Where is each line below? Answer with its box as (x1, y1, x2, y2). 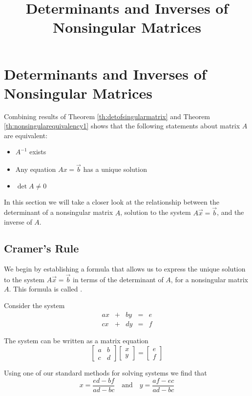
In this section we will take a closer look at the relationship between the (4, 196, 219, 207)
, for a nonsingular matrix (170, 274, 248, 284)
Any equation (15, 164, 56, 174)
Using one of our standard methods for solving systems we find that (4, 368, 207, 378)
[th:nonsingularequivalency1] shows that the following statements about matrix (4, 121, 240, 131)
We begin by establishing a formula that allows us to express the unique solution (4, 264, 246, 274)
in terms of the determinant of (73, 274, 164, 284)
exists (29, 146, 46, 157)
